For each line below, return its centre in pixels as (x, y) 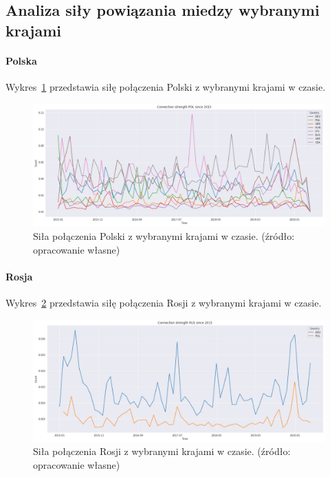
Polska (21, 60)
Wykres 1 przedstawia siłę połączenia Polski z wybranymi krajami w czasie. (166, 86)
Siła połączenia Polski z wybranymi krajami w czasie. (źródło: (164, 236)
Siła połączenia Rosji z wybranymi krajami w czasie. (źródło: (162, 451)
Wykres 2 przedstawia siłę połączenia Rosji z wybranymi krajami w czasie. (164, 303)
